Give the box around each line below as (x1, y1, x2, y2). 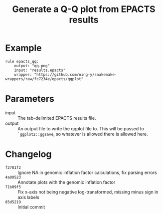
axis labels (17, 194, 39, 200)
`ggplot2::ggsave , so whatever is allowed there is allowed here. (17, 131, 148, 137)
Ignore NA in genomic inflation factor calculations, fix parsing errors (17, 169, 157, 175)
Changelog (5, 149, 52, 160)
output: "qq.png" (14, 63, 50, 68)
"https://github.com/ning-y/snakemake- (34, 72, 117, 77)
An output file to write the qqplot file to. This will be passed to (17, 125, 145, 131)
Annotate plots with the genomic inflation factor (17, 179, 116, 185)
